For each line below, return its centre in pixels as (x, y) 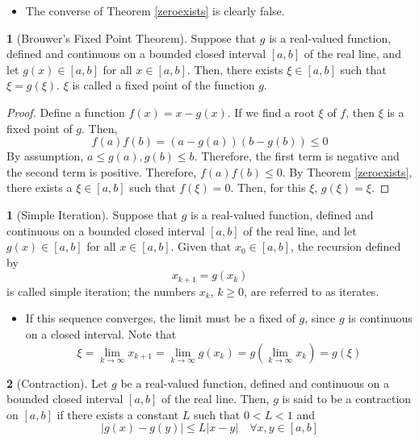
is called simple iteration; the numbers (101, 291)
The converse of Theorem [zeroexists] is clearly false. (155, 10)
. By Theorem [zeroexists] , (347, 171)
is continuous (380, 318)
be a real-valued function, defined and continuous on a (255, 383)
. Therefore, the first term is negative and (297, 156)
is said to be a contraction (347, 399)
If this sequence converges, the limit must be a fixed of (160, 318)
